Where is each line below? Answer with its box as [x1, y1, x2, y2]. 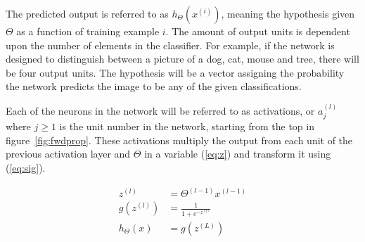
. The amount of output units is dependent [165, 24, 350, 38]
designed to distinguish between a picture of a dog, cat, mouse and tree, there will [6, 51, 359, 66]
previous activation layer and [6, 146, 131, 161]
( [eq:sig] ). [6, 160, 46, 174]
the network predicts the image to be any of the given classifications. [6, 79, 302, 94]
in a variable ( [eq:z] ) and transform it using [144, 146, 331, 161]
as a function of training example [16, 24, 160, 38]
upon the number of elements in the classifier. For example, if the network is [6, 37, 335, 52]
